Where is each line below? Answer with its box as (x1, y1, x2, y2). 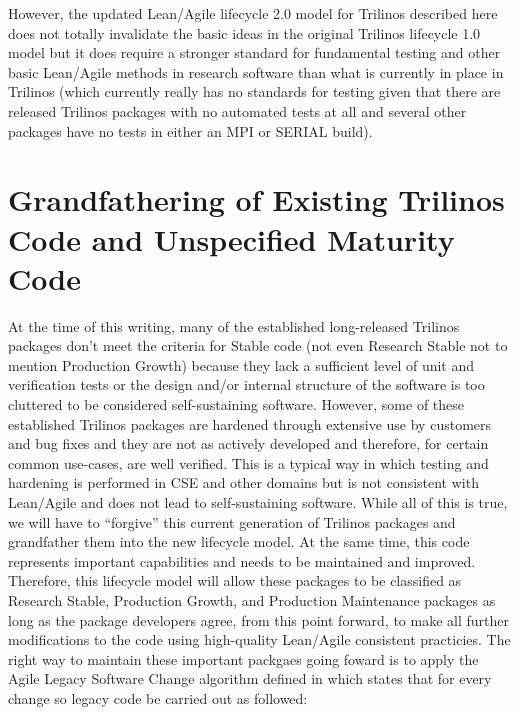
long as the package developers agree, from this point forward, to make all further (8, 609, 510, 630)
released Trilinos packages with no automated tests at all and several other (8, 100, 467, 121)
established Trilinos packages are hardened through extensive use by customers (8, 413, 492, 434)
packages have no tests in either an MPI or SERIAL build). (8, 120, 373, 141)
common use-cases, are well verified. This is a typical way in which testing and (8, 452, 489, 473)
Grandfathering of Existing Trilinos (8, 179, 505, 220)
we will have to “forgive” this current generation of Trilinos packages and (8, 511, 456, 532)
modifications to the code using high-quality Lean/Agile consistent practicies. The (8, 629, 511, 650)
